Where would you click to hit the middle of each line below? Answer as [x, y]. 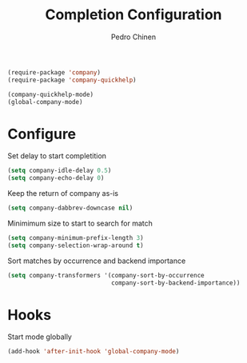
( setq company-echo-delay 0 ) [56, 178]
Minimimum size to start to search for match [80, 223]
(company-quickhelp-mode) [50, 94]
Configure [42, 134]
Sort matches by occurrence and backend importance [97, 261]
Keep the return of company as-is [63, 193]
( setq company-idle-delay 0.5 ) [60, 171]
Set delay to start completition [57, 156]
